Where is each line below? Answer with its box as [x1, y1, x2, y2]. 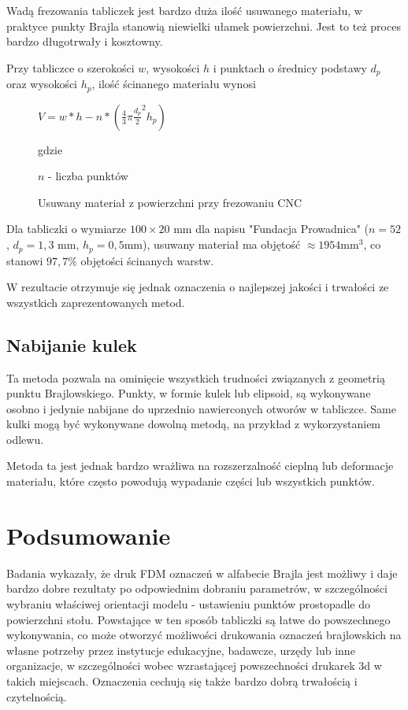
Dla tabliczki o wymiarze [6, 220, 127, 237]
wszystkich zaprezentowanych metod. [6, 294, 185, 310]
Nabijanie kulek [6, 332, 137, 357]
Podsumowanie [6, 519, 171, 551]
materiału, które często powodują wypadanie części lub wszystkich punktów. [6, 473, 375, 490]
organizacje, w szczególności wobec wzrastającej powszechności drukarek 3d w [6, 657, 382, 674]
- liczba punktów [48, 168, 128, 184]
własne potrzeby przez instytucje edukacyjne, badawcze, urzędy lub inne [6, 642, 355, 658]
